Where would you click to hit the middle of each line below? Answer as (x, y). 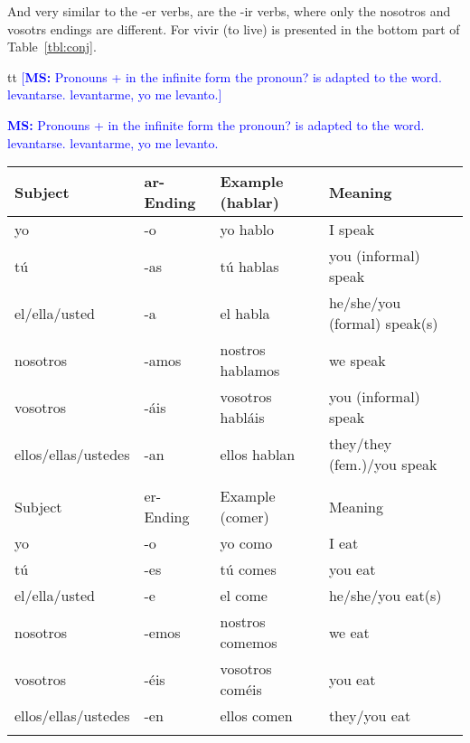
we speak (357, 360)
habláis (242, 418)
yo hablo (247, 230)
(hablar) (249, 202)
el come (244, 596)
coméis (241, 690)
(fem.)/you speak (383, 465)
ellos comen (256, 716)
